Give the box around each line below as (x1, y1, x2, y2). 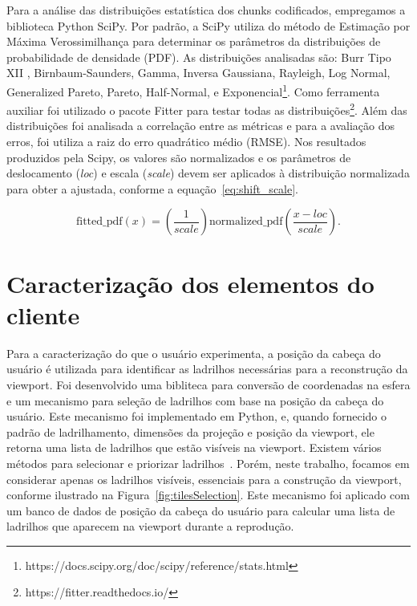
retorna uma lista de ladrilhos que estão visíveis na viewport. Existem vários (6, 439, 382, 456)
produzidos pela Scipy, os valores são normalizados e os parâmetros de (6, 148, 351, 165)
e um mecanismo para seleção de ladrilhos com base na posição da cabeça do (6, 392, 384, 409)
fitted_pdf (76, 216, 123, 228)
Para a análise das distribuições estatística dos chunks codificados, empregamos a (6, 2, 406, 18)
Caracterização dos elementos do (6, 266, 374, 299)
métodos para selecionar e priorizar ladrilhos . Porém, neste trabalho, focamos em (6, 454, 410, 471)
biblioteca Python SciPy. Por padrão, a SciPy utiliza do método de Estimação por (6, 17, 411, 34)
